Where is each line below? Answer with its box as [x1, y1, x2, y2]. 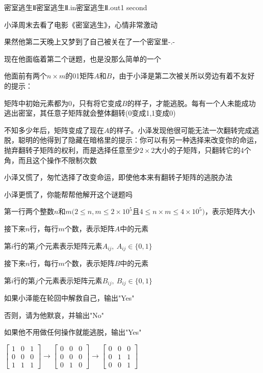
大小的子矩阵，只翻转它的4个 [154, 144, 251, 155]
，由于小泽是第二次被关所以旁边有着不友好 [112, 70, 255, 81]
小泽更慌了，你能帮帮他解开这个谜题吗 [4, 189, 133, 199]
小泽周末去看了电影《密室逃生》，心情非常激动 [4, 19, 157, 30]
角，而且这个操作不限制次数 [4, 154, 97, 165]
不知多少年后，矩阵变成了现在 [4, 124, 104, 135]
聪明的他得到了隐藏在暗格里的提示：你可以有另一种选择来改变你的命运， [18, 135, 261, 145]
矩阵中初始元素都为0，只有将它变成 [4, 97, 122, 108]
